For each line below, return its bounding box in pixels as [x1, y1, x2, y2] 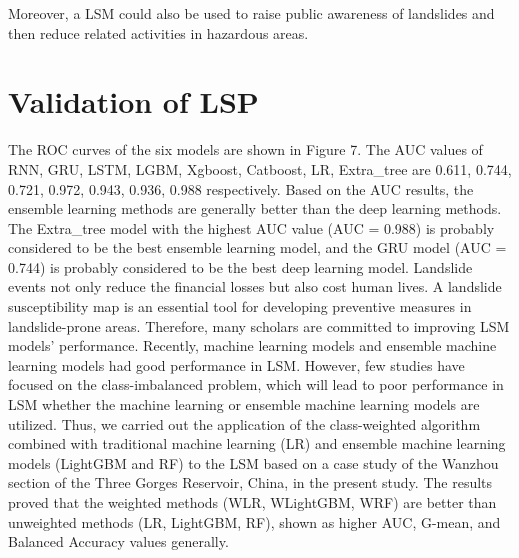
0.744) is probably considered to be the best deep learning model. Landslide [8, 256, 473, 277]
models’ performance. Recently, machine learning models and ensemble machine [8, 335, 497, 356]
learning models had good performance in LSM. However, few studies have [8, 354, 465, 375]
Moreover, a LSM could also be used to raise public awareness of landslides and [8, 3, 495, 23]
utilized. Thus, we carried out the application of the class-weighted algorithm [8, 413, 481, 434]
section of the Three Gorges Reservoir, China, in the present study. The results [8, 472, 493, 493]
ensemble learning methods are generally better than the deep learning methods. [8, 198, 502, 219]
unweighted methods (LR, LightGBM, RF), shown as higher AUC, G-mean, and [8, 511, 501, 532]
